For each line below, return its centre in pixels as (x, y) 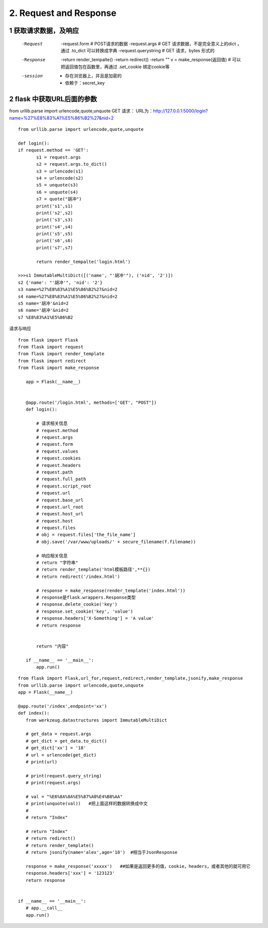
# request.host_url (60, 514)
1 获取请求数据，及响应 (44, 31)
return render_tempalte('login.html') (84, 262)
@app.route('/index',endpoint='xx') (63, 706)
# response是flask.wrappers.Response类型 (86, 597)
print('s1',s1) (55, 206)
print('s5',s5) (55, 234)
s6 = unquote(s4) (57, 192)
